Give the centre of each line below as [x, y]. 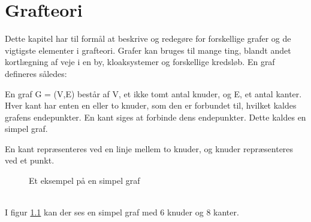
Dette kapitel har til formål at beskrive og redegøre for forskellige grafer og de [148, 38]
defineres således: [36, 73]
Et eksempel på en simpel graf [84, 181]
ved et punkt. [30, 160]
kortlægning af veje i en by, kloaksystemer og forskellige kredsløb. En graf [140, 62]
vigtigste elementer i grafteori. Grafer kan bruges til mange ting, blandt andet [148, 50]
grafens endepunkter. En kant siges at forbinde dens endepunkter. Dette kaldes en [155, 117]
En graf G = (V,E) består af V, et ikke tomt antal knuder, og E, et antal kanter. [153, 93]
